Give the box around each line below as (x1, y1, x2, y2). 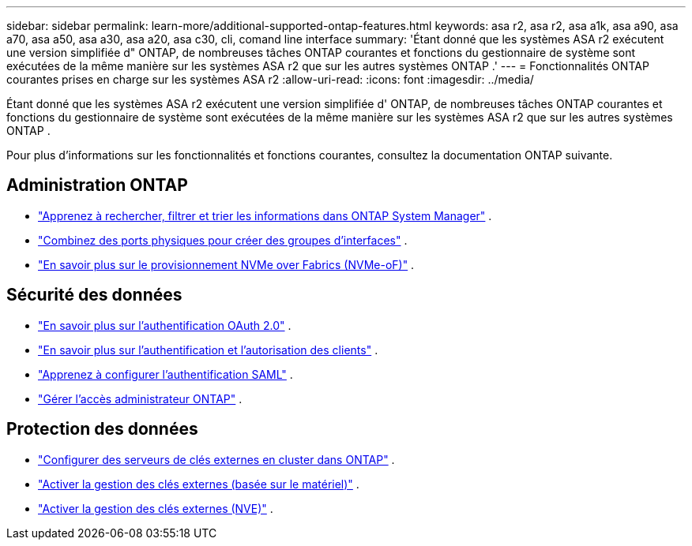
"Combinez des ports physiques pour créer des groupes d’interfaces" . (38, 233, 408, 247)
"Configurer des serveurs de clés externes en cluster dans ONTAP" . (38, 452, 395, 466)
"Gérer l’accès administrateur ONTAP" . (38, 391, 243, 406)
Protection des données (6, 419, 198, 439)
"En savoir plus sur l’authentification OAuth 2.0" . (38, 318, 291, 332)
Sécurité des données (6, 285, 182, 305)
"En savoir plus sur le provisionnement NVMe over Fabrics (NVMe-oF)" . (38, 257, 415, 271)
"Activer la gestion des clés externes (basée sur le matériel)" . (38, 477, 359, 491)
